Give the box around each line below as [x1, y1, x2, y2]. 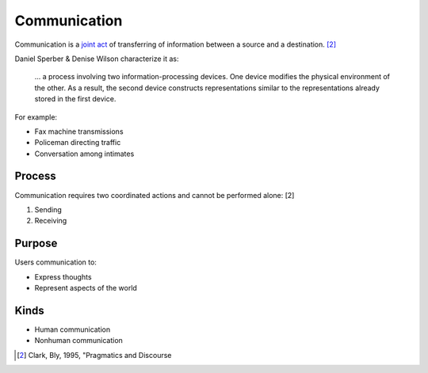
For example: [14, 112, 58, 122]
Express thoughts [34, 272, 92, 281]
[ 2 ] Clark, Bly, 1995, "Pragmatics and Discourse [17, 350, 172, 360]
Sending [34, 204, 63, 214]
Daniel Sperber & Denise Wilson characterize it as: [14, 54, 179, 63]
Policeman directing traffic [34, 138, 121, 147]
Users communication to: [14, 257, 97, 267]
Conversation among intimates [34, 149, 135, 158]
